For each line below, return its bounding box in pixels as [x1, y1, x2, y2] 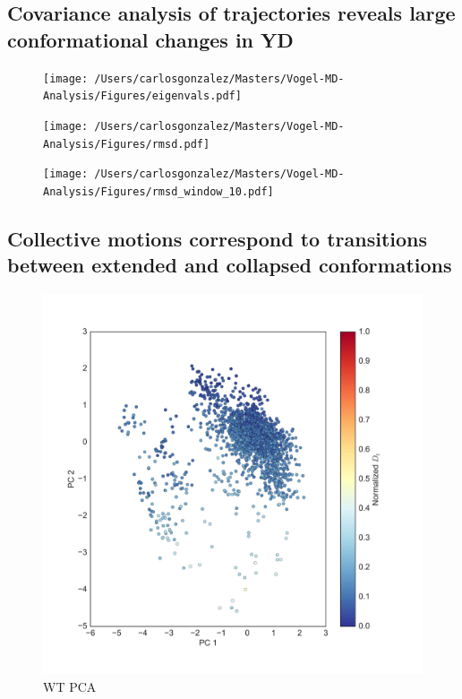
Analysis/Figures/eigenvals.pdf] [43, 90, 242, 103]
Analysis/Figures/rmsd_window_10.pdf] [43, 185, 274, 198]
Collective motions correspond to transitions [7, 224, 428, 252]
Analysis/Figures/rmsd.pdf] [43, 137, 210, 151]
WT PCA [43, 677, 97, 695]
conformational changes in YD [7, 25, 294, 53]
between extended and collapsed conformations [7, 251, 452, 279]
